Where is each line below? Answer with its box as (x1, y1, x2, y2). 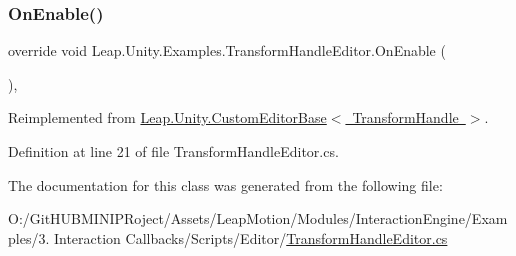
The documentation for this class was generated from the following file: (8, 174, 443, 195)
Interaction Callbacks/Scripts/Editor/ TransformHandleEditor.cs (53, 227, 448, 248)
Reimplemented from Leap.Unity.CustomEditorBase (8, 107, 327, 128)
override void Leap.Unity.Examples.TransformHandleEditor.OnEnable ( (8, 40, 446, 61)
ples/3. (8, 227, 50, 248)
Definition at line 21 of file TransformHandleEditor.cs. (8, 141, 339, 161)
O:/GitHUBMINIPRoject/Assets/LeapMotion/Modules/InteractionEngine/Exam (8, 208, 508, 229)
